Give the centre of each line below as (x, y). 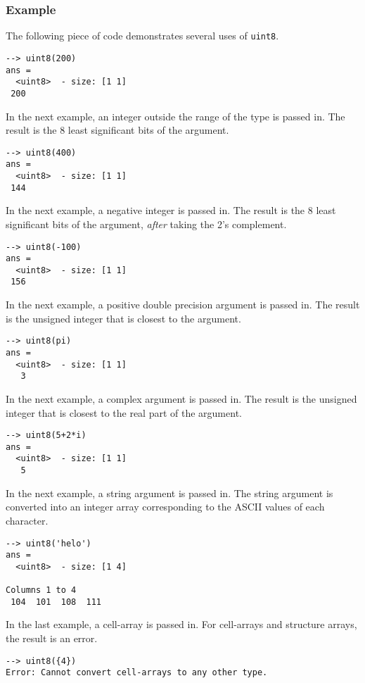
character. (27, 520)
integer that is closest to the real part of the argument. (124, 412)
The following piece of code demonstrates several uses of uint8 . (142, 36)
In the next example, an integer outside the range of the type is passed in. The (175, 116)
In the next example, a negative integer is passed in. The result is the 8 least (171, 210)
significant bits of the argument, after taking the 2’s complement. (146, 224)
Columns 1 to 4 (41, 590)
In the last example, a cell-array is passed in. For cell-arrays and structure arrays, (181, 624)
